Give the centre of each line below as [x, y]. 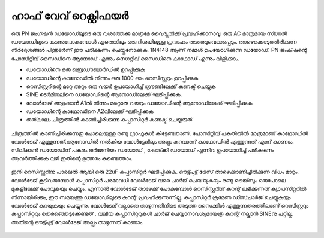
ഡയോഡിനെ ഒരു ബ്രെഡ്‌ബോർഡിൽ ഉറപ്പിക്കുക [85, 69]
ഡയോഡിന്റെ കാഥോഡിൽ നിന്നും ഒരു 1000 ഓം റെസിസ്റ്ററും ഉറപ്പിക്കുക [112, 78]
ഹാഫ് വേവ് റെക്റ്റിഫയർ [70, 16]
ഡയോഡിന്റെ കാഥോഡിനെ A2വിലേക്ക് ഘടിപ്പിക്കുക [90, 111]
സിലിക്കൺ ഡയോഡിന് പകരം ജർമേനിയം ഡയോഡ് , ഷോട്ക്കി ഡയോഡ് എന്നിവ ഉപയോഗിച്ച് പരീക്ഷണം [142, 150]
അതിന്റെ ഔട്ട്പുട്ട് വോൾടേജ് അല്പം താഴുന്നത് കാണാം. [77, 222]
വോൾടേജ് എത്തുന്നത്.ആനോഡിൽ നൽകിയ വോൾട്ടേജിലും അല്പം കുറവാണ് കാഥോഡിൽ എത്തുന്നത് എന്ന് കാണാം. [152, 142]
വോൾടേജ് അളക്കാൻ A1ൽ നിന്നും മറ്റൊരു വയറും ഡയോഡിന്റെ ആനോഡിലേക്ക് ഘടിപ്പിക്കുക [139, 103]
